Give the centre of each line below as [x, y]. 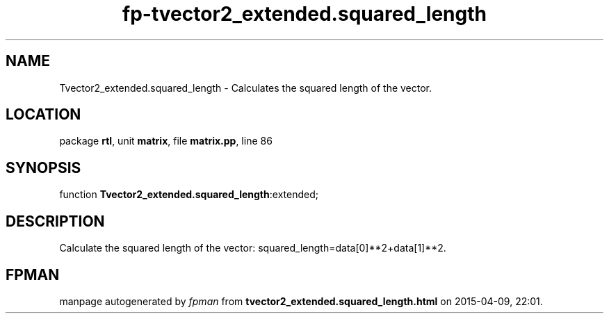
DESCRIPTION [55, 221]
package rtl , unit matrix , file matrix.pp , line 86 [166, 141]
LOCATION [43, 115]
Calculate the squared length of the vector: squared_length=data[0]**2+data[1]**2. [253, 248]
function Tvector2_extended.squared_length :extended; [189, 195]
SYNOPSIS [43, 167]
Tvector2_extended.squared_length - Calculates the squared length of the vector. [246, 88]
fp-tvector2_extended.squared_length [304, 14]
